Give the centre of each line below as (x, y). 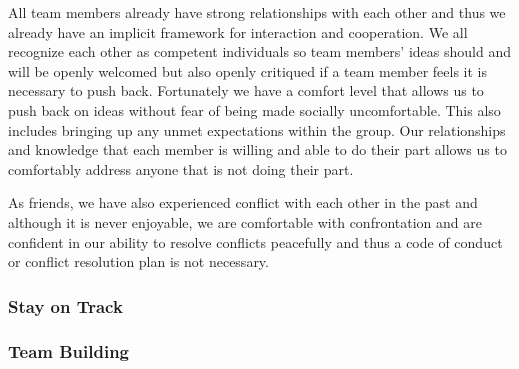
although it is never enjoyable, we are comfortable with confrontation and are (245, 221)
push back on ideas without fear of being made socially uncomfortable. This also (254, 109)
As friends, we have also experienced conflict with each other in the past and (243, 202)
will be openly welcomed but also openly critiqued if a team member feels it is (247, 70)
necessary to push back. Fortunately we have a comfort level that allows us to (246, 90)
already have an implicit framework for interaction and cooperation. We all (238, 31)
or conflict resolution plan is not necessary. (138, 261)
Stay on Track (65, 305)
